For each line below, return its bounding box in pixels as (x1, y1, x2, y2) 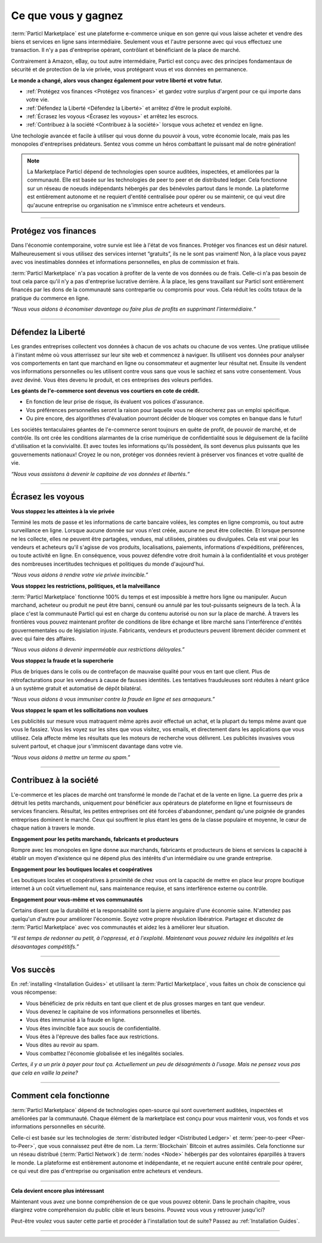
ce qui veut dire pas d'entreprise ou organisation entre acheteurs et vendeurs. (11, 1168, 203, 1175)
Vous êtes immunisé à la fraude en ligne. (26, 1016, 126, 1024)
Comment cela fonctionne (11, 1091, 110, 1101)
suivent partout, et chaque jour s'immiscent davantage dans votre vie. (11, 742, 183, 750)
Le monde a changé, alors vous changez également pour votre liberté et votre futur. (11, 76, 223, 84)
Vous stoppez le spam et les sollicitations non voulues (11, 707, 148, 714)
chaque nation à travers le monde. (11, 824, 95, 831)
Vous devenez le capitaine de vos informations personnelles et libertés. (26, 1008, 202, 1015)
